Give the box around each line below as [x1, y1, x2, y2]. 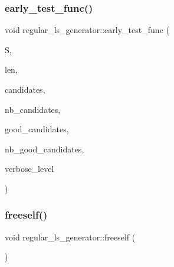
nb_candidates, [5, 103, 61, 115]
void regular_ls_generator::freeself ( [5, 230, 136, 243]
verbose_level [5, 162, 54, 175]
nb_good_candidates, [5, 142, 84, 155]
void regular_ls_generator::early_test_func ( [5, 24, 169, 36]
